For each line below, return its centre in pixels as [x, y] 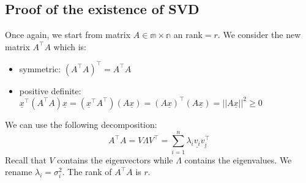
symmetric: [40, 68]
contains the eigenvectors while [115, 159]
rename [19, 172]
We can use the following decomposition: [81, 124]
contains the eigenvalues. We [238, 159]
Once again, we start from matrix [68, 35]
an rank [188, 35]
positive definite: [50, 90]
